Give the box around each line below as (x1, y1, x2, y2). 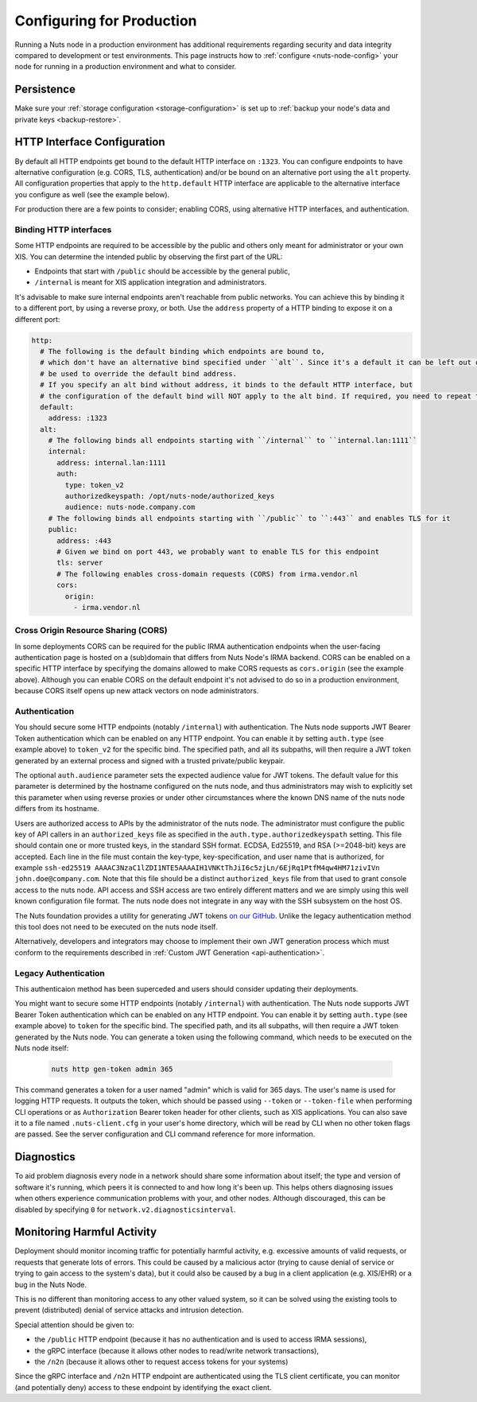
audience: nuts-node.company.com (64, 503, 196, 512)
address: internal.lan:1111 (56, 458, 166, 467)
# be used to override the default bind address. (40, 369, 238, 378)
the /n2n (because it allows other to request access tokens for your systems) (34, 1357, 289, 1366)
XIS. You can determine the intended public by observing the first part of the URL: (14, 251, 283, 262)
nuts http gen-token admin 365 (51, 1064, 174, 1074)
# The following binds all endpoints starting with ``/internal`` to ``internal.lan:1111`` (48, 436, 417, 445)
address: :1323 (48, 414, 107, 423)
